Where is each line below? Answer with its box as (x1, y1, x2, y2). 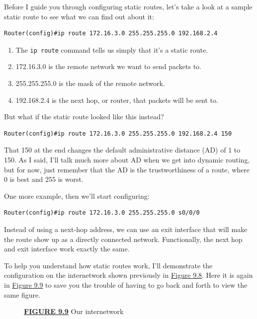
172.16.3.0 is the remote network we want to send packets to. (15, 61, 201, 72)
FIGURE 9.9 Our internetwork (24, 306, 124, 317)
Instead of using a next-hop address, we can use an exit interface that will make (4, 224, 248, 234)
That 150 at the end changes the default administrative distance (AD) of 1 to (4, 145, 241, 155)
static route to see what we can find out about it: (4, 11, 154, 21)
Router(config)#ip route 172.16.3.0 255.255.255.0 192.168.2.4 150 (4, 130, 232, 137)
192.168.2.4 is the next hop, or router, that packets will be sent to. (15, 94, 218, 105)
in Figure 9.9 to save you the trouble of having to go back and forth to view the (4, 279, 248, 290)
